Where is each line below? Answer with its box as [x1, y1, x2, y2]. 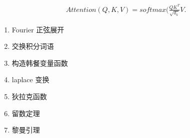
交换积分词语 [11, 41, 54, 51]
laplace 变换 [11, 74, 49, 85]
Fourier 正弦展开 [11, 24, 64, 34]
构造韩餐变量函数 [11, 57, 68, 68]
